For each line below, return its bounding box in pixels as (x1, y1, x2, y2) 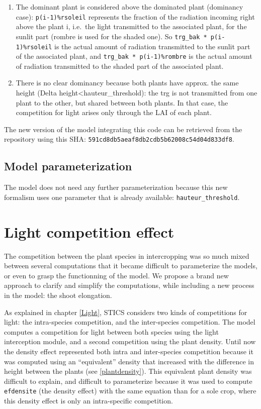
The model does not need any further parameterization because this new (4, 182, 228, 192)
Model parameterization (4, 158, 132, 174)
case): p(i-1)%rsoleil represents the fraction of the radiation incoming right (16, 11, 255, 22)
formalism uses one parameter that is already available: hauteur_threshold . (4, 191, 240, 202)
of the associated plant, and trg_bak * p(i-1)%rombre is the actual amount (16, 51, 252, 61)
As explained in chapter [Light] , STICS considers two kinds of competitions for (4, 306, 247, 317)
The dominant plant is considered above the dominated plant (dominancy (16, 2, 243, 12)
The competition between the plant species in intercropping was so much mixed (4, 250, 249, 261)
